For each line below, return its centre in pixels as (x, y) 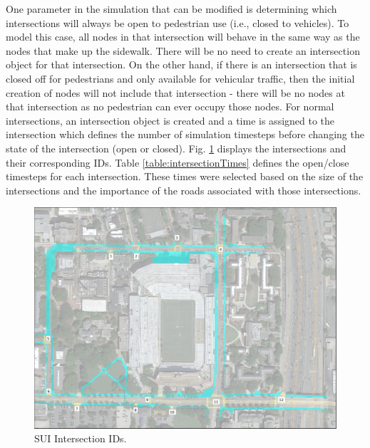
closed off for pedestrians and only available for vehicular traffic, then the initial (180, 78)
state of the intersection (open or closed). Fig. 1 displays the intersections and (176, 148)
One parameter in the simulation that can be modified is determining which (171, 9)
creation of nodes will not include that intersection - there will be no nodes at (175, 92)
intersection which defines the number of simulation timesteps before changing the (185, 134)
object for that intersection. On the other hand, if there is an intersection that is (181, 64)
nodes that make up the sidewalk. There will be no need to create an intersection (183, 50)
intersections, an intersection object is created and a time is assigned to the (170, 120)
